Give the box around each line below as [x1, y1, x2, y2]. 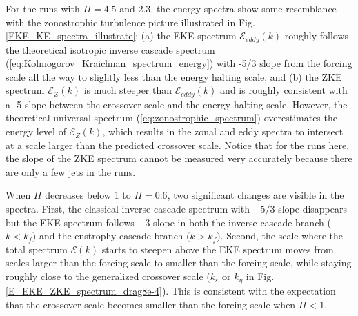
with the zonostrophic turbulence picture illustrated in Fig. [6, 14, 255, 29]
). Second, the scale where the [217, 228, 344, 243]
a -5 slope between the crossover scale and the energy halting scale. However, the [6, 97, 348, 111]
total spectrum [6, 241, 68, 256]
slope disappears [278, 201, 348, 216]
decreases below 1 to [45, 188, 131, 202]
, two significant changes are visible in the [167, 188, 344, 202]
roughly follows [284, 28, 349, 43]
